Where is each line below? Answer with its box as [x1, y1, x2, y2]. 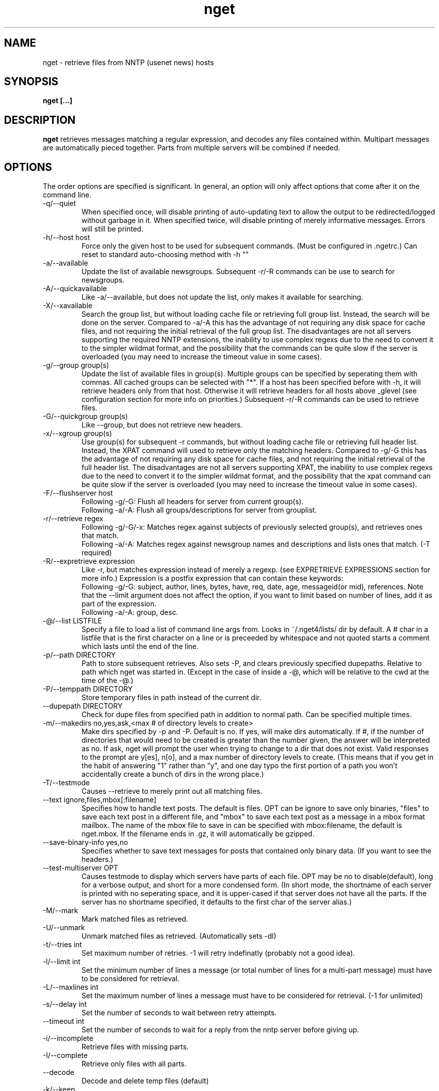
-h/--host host [43, 233, 90, 242]
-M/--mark [43, 906, 78, 915]
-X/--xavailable [43, 301, 93, 310]
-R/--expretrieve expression [43, 557, 135, 566]
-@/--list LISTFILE [43, 616, 102, 625]
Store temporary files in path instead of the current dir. [81, 693, 262, 702]
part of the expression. [81, 599, 156, 608]
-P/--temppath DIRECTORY [43, 685, 133, 694]
